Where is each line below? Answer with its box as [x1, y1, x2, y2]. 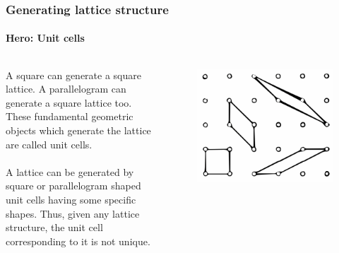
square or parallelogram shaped [6, 178, 141, 193]
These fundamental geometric [6, 109, 133, 124]
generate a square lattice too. [6, 95, 132, 110]
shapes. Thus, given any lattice [6, 206, 140, 220]
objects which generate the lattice [6, 123, 151, 138]
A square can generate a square [6, 67, 141, 82]
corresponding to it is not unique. [6, 233, 150, 248]
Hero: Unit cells [6, 30, 85, 45]
